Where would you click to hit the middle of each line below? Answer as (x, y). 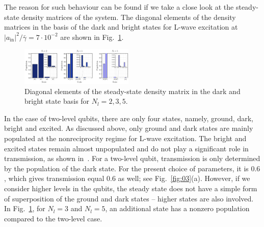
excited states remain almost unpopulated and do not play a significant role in (126, 148)
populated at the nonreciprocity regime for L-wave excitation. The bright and (125, 138)
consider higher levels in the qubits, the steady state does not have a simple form (131, 188)
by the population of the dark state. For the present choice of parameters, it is (126, 168)
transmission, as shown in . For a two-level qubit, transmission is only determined (132, 158)
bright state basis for (57, 101)
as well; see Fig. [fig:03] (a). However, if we (184, 178)
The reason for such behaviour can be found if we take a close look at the (119, 7)
